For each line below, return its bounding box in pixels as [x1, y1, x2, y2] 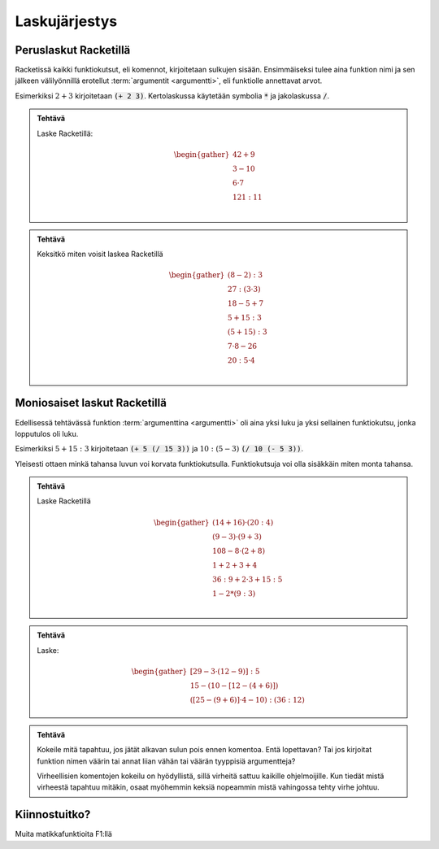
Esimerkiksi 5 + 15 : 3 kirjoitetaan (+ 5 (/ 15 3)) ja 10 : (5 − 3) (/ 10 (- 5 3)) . [15, 444, 304, 454]
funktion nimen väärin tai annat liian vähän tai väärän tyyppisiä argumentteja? [37, 756, 296, 766]
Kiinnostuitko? [15, 808, 91, 821]
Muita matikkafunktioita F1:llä [15, 829, 113, 839]
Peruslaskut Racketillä [15, 43, 131, 57]
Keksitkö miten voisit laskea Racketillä [37, 249, 163, 259]
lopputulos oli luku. [15, 429, 79, 438]
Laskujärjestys [15, 12, 118, 30]
